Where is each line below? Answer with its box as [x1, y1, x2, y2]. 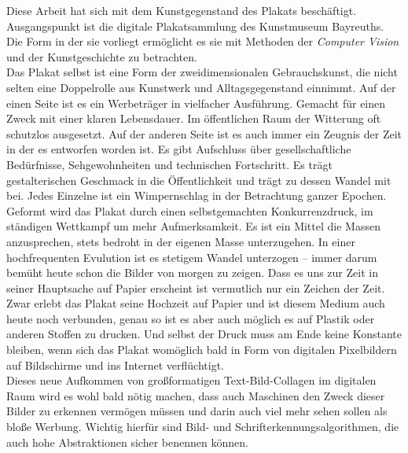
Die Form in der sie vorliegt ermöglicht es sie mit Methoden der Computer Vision [6, 33, 399, 50]
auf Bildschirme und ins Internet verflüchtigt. [6, 356, 224, 373]
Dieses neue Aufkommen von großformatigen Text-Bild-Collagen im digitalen [6, 372, 377, 389]
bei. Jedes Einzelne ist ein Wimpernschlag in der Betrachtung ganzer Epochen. [6, 187, 387, 204]
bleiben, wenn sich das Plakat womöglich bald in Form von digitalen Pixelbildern [6, 341, 397, 358]
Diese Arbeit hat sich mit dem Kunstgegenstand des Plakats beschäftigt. [6, 2, 357, 18]
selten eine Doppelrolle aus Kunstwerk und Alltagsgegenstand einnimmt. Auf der [6, 79, 396, 95]
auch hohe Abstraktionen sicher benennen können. [6, 433, 248, 450]
